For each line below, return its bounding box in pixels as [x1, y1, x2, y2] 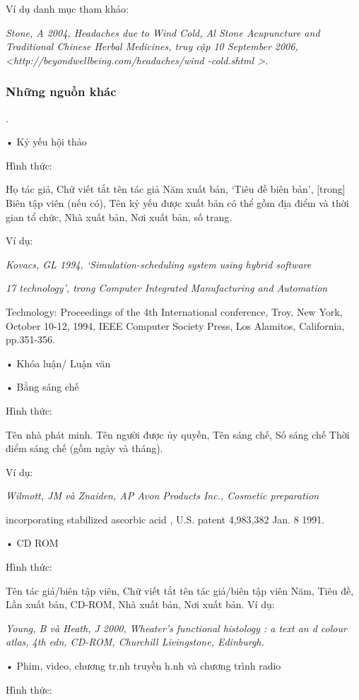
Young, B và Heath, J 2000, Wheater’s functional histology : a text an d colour [6, 620, 347, 635]
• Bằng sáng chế [6, 379, 79, 394]
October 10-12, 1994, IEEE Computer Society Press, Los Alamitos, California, [6, 318, 345, 333]
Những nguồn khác [6, 83, 117, 100]
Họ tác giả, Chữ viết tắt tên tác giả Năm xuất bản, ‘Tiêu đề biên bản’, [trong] [6, 182, 346, 196]
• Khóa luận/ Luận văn [6, 355, 111, 370]
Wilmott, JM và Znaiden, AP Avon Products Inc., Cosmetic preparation [6, 488, 319, 503]
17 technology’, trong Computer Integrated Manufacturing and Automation [6, 280, 328, 295]
